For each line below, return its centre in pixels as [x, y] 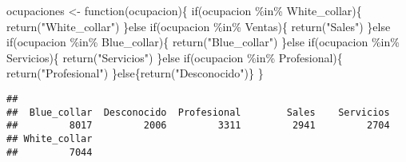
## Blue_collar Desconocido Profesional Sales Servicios [198, 112]
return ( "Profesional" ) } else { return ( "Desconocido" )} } [135, 73]
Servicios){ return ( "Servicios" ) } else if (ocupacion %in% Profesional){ [175, 57]
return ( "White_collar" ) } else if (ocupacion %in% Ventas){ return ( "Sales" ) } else [199, 26]
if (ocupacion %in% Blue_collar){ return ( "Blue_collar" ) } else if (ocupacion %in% [203, 42]
